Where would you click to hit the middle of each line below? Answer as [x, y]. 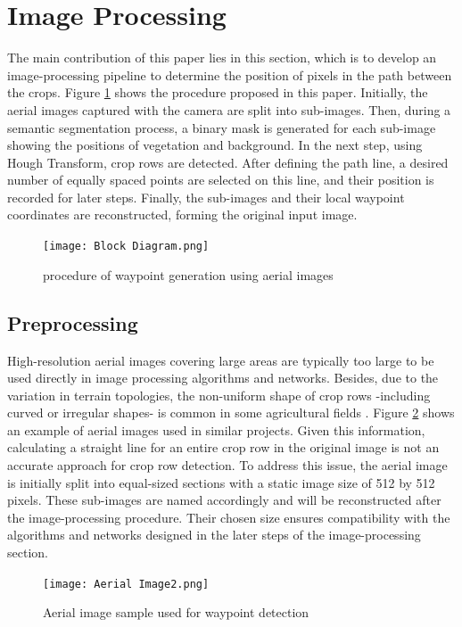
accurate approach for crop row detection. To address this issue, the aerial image [227, 465]
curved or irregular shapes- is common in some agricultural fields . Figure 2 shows [231, 412]
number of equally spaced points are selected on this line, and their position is [221, 180]
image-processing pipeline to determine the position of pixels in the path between [230, 74]
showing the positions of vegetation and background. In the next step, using [215, 145]
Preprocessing [73, 322]
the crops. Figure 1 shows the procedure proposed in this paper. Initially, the [218, 92]
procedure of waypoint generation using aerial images [188, 274]
